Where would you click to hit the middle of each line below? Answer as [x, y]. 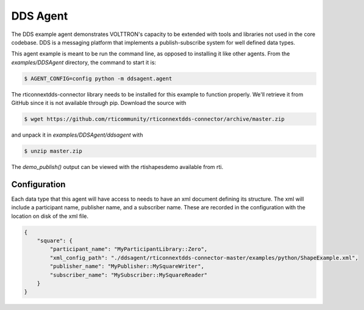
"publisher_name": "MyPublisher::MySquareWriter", [127, 266]
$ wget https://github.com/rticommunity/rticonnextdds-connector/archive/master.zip [154, 119]
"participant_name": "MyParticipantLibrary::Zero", [129, 249]
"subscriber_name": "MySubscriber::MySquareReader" [129, 275]
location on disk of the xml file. [50, 216]
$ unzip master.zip [53, 151]
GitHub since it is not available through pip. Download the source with [99, 103]
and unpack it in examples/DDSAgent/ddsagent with [77, 135]
